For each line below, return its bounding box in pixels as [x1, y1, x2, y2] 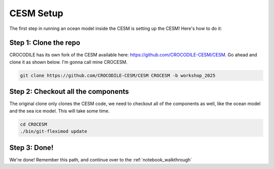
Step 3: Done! [9, 143, 54, 152]
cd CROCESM [20, 121, 47, 127]
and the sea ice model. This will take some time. [9, 108, 110, 114]
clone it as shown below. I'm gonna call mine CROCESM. [9, 59, 128, 65]
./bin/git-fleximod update [20, 128, 87, 134]
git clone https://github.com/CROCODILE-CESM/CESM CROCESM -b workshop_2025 [20, 73, 216, 78]
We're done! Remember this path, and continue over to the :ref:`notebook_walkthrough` [9, 156, 192, 162]
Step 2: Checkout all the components [9, 87, 129, 96]
